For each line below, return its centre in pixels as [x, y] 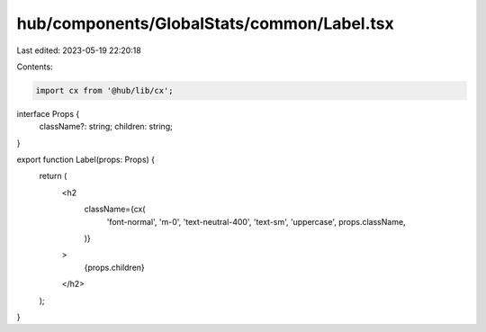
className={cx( [115, 209]
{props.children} [115, 267]
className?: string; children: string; [106, 127]
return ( [53, 176]
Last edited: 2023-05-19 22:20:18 [79, 50]
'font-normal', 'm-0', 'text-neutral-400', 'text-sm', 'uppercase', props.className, [256, 221]
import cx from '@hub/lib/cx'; [105, 90]
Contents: [35, 67]
